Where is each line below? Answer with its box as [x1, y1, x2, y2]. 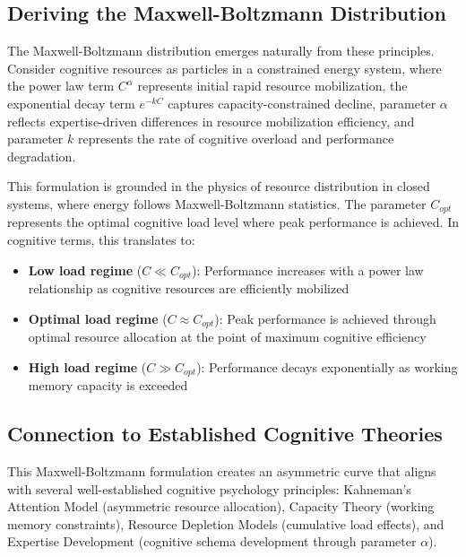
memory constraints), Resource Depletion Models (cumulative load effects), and [7, 514, 444, 533]
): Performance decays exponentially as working [196, 357, 458, 376]
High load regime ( [28, 357, 147, 376]
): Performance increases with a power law [191, 260, 424, 279]
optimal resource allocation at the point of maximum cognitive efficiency [28, 327, 427, 346]
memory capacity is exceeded [28, 376, 188, 395]
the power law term [7, 76, 115, 95]
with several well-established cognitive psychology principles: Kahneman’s [7, 479, 411, 498]
